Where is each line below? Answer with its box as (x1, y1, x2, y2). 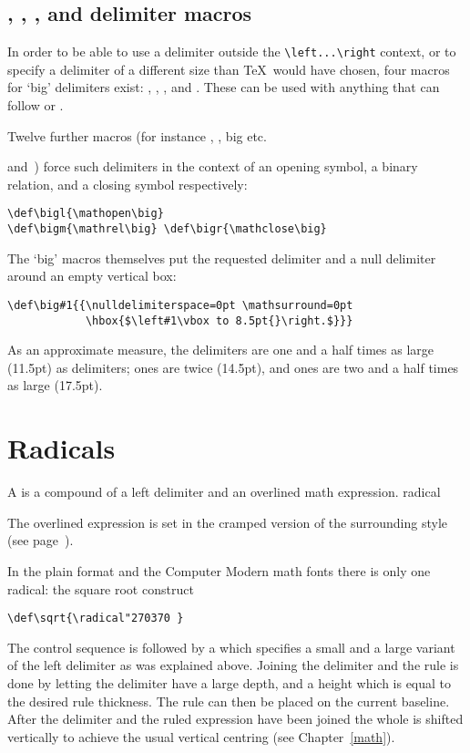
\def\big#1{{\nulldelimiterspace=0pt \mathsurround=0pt (7, 298, 353, 312)
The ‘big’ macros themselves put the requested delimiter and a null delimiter (7, 248, 436, 267)
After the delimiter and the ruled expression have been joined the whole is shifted (7, 709, 464, 728)
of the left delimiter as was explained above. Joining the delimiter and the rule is (7, 655, 459, 675)
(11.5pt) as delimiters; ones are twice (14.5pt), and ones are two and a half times (7, 357, 459, 376)
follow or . (7, 96, 64, 115)
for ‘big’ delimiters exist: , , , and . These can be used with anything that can (7, 77, 440, 97)
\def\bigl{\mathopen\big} (7, 207, 164, 221)
